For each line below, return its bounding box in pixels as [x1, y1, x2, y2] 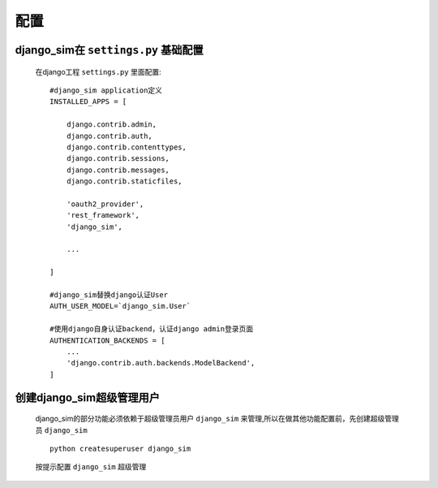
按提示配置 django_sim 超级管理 [35, 462, 147, 472]
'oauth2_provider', [66, 199, 144, 209]
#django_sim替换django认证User [49, 290, 169, 300]
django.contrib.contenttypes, [66, 142, 187, 152]
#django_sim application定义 [49, 85, 162, 95]
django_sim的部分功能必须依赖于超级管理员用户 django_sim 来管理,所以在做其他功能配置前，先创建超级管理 [35, 414, 399, 424]
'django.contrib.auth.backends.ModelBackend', [66, 358, 255, 368]
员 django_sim [35, 425, 88, 434]
